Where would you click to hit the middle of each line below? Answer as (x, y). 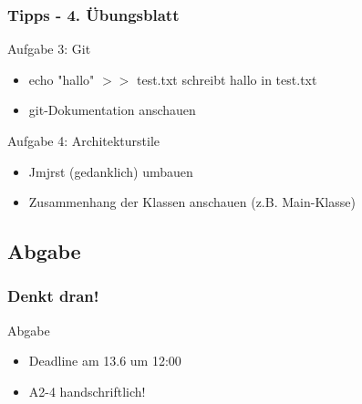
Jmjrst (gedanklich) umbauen (111, 171)
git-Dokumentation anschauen (112, 110)
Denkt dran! (53, 296)
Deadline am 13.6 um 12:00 (105, 361)
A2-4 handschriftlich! (87, 391)
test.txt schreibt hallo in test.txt (227, 79)
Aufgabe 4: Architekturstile (84, 140)
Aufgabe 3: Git (49, 49)
